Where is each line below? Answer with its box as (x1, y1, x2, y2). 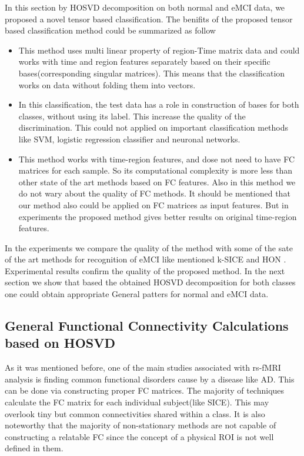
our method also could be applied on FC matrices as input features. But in (18, 198, 289, 211)
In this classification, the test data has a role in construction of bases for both (18, 98, 299, 111)
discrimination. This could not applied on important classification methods (18, 121, 289, 134)
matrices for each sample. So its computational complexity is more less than (18, 164, 293, 177)
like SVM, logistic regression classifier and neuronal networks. (18, 132, 240, 145)
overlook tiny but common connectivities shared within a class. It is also (5, 407, 265, 420)
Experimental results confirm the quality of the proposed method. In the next (5, 264, 285, 277)
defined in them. (5, 442, 64, 454)
